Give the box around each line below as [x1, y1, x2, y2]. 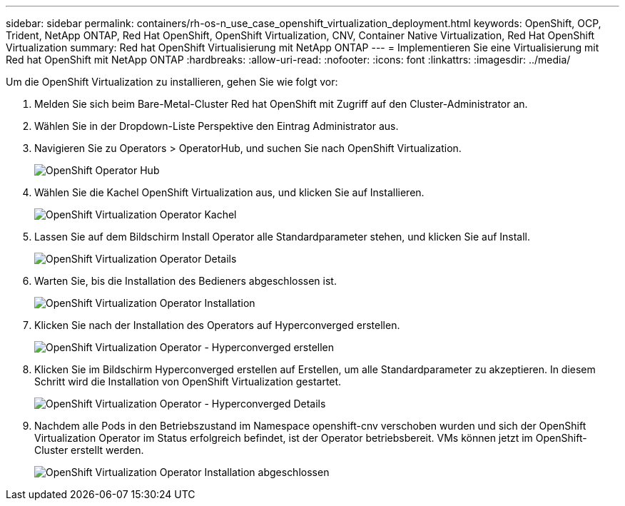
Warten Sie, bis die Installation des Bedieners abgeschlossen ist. [34, 275, 337, 287]
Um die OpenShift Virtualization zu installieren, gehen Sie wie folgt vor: [6, 76, 338, 88]
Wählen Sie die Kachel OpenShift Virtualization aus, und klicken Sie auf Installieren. [34, 186, 425, 198]
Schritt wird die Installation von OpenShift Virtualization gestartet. [34, 375, 342, 388]
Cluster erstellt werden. [34, 444, 144, 456]
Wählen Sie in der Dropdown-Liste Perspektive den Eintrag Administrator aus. [34, 120, 399, 132]
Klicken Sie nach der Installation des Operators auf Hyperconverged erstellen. [34, 319, 400, 331]
